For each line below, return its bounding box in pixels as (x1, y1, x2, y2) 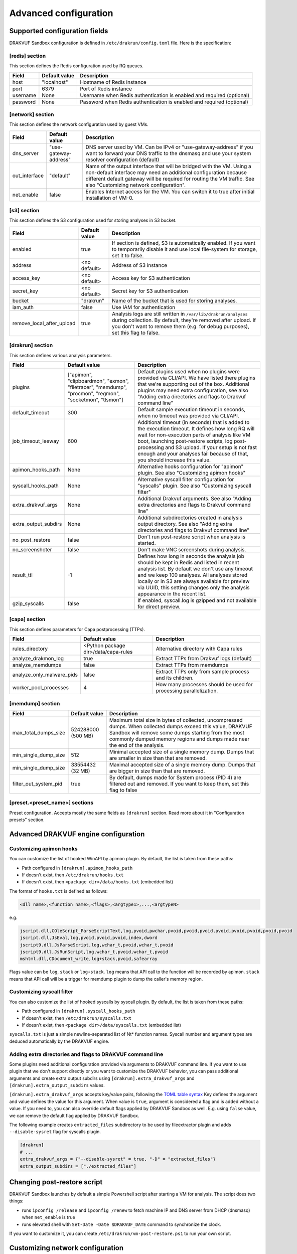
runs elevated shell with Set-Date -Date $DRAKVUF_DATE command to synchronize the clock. (22, 1221, 221, 1227)
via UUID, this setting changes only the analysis (137, 584, 250, 591)
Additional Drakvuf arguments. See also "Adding (137, 495, 252, 502)
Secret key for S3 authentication (111, 287, 188, 294)
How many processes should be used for (156, 681, 253, 688)
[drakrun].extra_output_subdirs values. (9, 1082, 105, 1088)
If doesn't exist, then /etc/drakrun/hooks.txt (22, 872, 124, 878)
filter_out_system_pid (12, 780, 63, 787)
